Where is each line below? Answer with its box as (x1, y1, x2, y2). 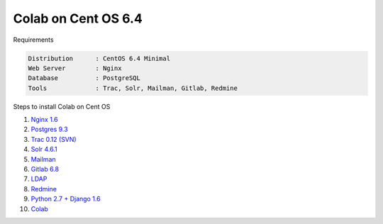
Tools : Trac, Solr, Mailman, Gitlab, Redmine (28, 84, 238, 92)
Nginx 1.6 (30, 116, 58, 124)
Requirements (13, 35, 54, 44)
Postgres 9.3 (30, 125, 68, 134)
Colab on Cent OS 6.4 (13, 11, 143, 26)
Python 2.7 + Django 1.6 (30, 195, 101, 203)
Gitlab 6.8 (30, 165, 60, 174)
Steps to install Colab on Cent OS (13, 102, 111, 111)
